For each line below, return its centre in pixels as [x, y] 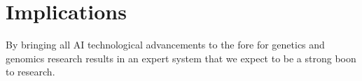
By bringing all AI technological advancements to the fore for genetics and [165, 45]
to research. [30, 72]
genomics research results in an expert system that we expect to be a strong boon [181, 58]
